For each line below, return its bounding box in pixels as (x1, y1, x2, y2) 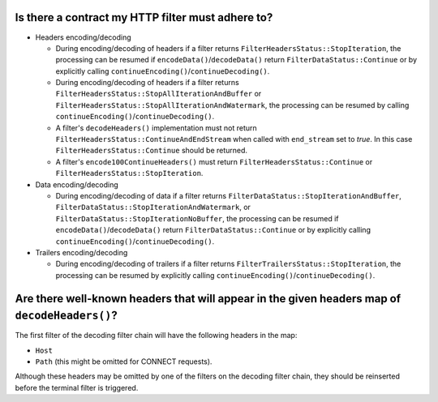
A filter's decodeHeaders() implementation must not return (55, 122, 257, 133)
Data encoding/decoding (35, 179, 119, 190)
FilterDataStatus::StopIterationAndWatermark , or (55, 203, 251, 212)
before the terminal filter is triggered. (15, 383, 139, 392)
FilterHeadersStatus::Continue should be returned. (55, 146, 247, 156)
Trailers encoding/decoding (35, 247, 128, 257)
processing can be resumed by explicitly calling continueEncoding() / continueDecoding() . (55, 270, 376, 280)
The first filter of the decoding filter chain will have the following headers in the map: (15, 331, 298, 340)
